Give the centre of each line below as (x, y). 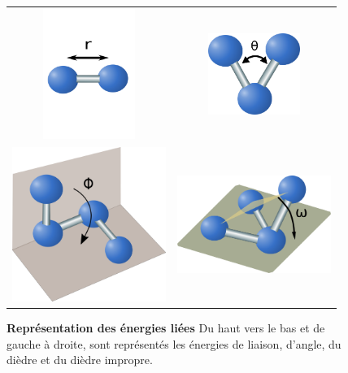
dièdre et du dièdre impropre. (80, 360)
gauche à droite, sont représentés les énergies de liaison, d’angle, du (174, 343)
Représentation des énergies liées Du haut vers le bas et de (166, 328)
